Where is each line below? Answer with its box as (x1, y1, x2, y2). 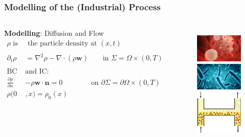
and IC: (25, 68, 49, 76)
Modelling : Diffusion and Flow (4, 28, 104, 38)
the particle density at (28, 39, 97, 47)
